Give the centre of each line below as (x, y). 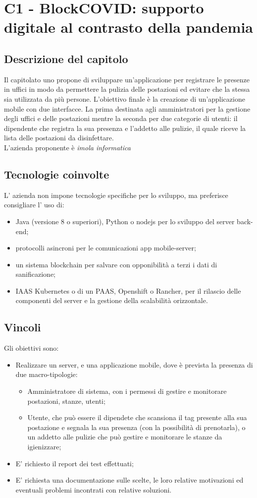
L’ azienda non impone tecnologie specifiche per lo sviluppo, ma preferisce (116, 195)
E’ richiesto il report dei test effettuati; (75, 463)
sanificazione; (35, 274)
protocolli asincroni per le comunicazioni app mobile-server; (106, 248)
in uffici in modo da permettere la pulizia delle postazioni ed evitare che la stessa (127, 89)
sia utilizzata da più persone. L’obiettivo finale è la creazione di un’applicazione (125, 98)
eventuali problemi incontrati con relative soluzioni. (94, 489)
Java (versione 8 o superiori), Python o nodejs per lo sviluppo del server (125, 221)
